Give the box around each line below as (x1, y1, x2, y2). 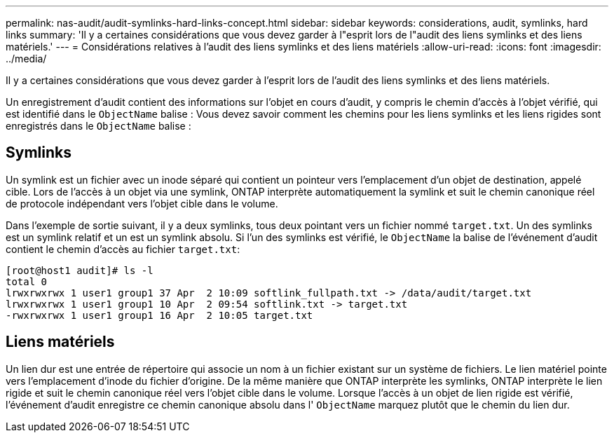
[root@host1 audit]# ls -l (6, 264, 153, 276)
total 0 (6, 275, 48, 287)
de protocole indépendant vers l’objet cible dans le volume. (6, 197, 278, 210)
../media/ (6, 53, 47, 64)
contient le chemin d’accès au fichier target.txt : (6, 242, 240, 255)
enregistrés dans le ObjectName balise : (6, 120, 191, 132)
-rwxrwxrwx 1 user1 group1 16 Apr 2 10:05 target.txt (6, 309, 313, 321)
